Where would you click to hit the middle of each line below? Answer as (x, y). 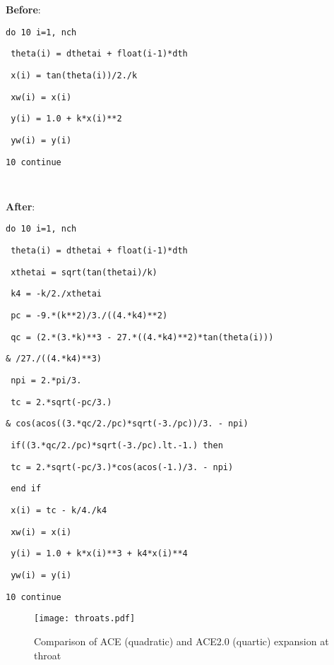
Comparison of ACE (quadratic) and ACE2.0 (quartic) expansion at (181, 641)
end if (26, 489)
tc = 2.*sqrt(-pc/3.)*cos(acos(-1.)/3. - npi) (122, 467)
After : (20, 206)
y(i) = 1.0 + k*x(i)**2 (66, 119)
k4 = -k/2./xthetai (56, 294)
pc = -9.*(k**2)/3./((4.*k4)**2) (89, 316)
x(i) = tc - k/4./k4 (59, 510)
